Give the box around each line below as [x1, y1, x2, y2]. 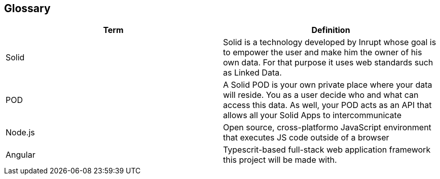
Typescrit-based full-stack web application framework [223, 145, 431, 155]
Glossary [4, 2, 51, 15]
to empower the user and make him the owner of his [223, 47, 422, 58]
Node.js [6, 127, 35, 138]
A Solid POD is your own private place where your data [223, 80, 432, 90]
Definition [311, 25, 350, 35]
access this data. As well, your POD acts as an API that [223, 100, 432, 111]
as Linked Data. [223, 67, 282, 78]
